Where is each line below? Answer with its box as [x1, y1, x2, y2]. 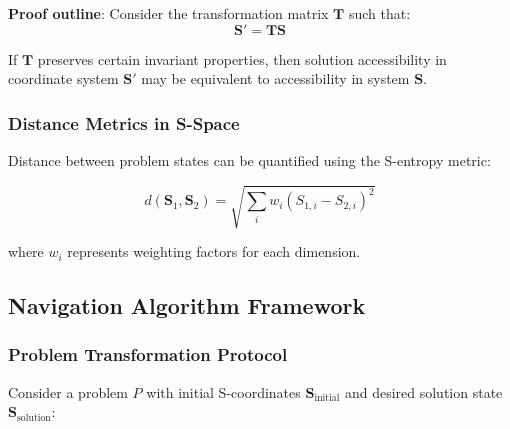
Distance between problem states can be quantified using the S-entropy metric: [8, 150, 491, 170]
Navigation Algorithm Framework [8, 290, 366, 321]
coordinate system [8, 68, 119, 89]
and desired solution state [344, 381, 503, 402]
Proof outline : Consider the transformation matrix [8, 3, 329, 23]
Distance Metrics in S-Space [8, 110, 240, 135]
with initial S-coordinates [146, 381, 301, 402]
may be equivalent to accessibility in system [141, 68, 410, 89]
